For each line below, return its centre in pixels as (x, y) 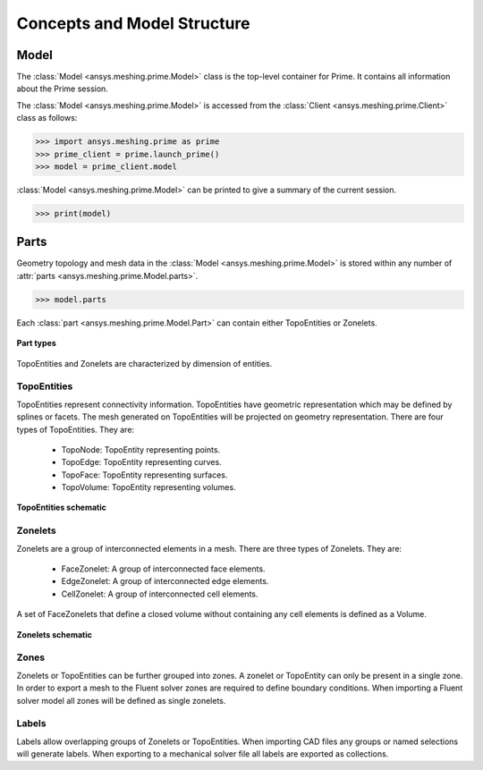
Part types (37, 343)
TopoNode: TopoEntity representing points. (141, 449)
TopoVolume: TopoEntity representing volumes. (148, 487)
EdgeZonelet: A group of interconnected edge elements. (165, 581)
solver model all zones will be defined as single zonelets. (121, 700)
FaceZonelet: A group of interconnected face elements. (163, 569)
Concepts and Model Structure (133, 23)
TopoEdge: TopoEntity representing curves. (142, 462)
